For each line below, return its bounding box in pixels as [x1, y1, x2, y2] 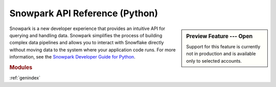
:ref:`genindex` [9, 75, 41, 81]
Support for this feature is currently [186, 43, 261, 49]
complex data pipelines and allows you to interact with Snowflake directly [9, 40, 164, 46]
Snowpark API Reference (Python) [9, 8, 158, 19]
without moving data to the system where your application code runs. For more [9, 46, 176, 53]
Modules [9, 64, 33, 71]
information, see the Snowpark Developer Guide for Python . [9, 54, 135, 60]
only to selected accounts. [186, 57, 242, 64]
